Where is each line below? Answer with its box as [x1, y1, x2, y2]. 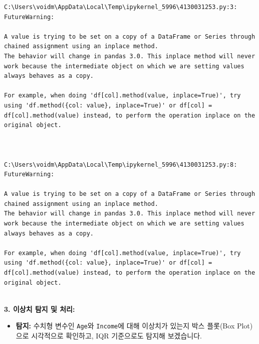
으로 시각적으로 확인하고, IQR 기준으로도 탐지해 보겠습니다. [16, 330, 202, 341]
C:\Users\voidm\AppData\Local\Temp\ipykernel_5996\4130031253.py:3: [4, 4, 237, 11]
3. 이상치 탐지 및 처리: [4, 303, 75, 314]
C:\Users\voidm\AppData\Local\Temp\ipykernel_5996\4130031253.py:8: [4, 161, 237, 168]
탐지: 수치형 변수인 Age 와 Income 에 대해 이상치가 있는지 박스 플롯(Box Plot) [16, 320, 253, 331]
